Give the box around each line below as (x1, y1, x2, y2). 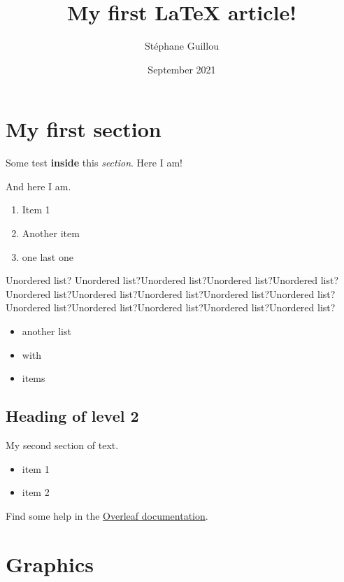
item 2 (22, 485, 50, 499)
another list (22, 324, 71, 338)
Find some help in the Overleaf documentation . (6, 508, 208, 523)
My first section (6, 115, 162, 143)
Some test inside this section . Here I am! (6, 155, 182, 170)
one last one (22, 249, 73, 264)
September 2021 (148, 62, 216, 76)
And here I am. (6, 178, 71, 193)
